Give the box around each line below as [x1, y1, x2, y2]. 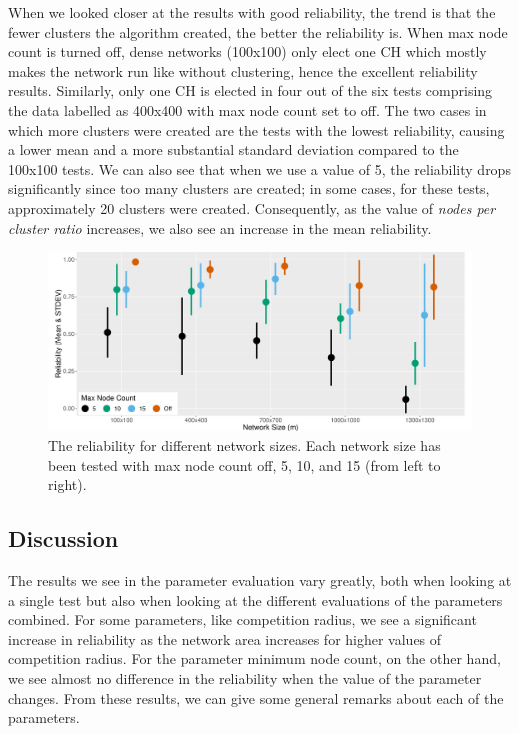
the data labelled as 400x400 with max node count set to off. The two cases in [8, 99, 487, 120]
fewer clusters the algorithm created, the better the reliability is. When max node [8, 21, 508, 42]
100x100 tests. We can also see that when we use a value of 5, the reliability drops [8, 158, 511, 179]
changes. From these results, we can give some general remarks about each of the [8, 687, 504, 708]
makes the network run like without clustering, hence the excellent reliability [8, 60, 478, 81]
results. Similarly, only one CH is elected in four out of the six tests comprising [8, 80, 493, 101]
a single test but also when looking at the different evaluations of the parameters [8, 589, 503, 610]
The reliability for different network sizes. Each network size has [48, 435, 441, 455]
